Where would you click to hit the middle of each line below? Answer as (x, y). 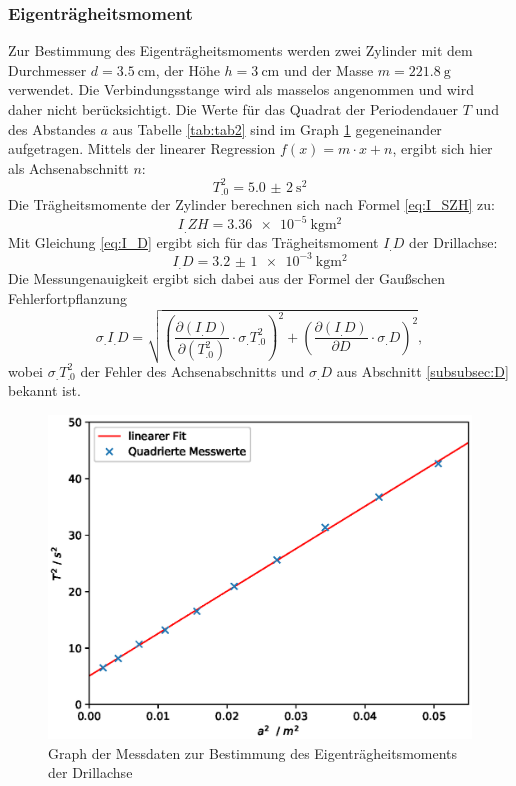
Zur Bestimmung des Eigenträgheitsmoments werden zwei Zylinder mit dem (240, 50)
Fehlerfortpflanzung (67, 298)
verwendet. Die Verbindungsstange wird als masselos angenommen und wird (241, 89)
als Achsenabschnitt (68, 167)
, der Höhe (187, 69)
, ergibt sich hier (442, 148)
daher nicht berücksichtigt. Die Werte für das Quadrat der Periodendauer (233, 109)
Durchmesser (47, 69)
